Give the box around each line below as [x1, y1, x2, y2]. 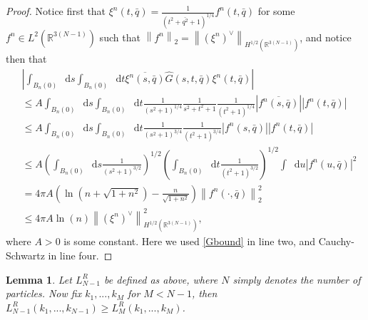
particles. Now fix [6, 286, 82, 301]
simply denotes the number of [232, 272, 361, 287]
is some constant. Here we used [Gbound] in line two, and [63, 234, 316, 249]
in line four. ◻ [48, 247, 113, 262]
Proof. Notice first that [6, 4, 106, 18]
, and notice [300, 29, 352, 44]
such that [99, 29, 140, 44]
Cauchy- [318, 234, 354, 249]
